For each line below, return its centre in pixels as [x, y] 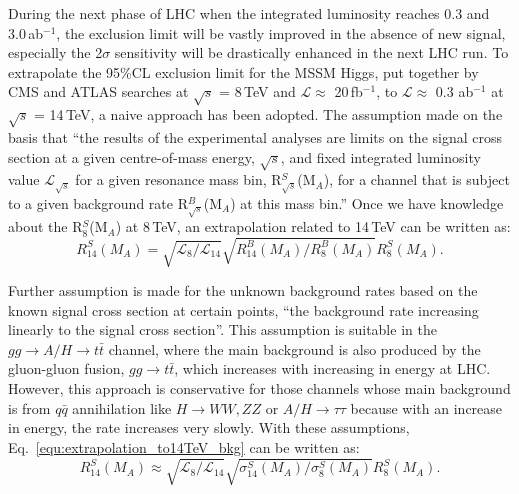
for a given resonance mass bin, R [178, 179]
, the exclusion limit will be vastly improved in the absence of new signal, [281, 32]
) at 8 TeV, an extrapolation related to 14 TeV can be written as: [313, 226]
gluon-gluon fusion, [66, 368]
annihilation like [122, 407]
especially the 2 [55, 52]
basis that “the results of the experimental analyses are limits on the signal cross [255, 136]
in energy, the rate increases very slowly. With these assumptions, [209, 427]
